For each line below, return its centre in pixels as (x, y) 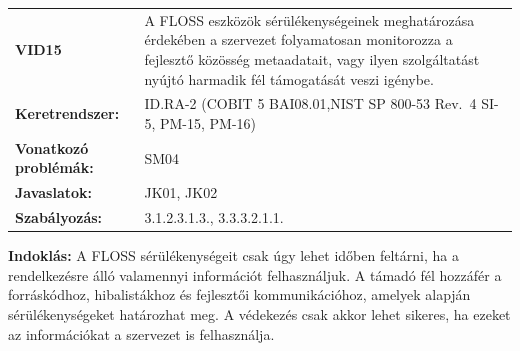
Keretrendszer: (67, 113)
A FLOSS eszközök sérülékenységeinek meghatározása (309, 19)
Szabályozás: (59, 217)
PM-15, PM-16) (208, 122)
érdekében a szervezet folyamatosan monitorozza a (298, 39)
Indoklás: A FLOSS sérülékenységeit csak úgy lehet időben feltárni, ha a (233, 255)
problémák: (54, 167)
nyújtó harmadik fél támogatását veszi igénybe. (289, 78)
